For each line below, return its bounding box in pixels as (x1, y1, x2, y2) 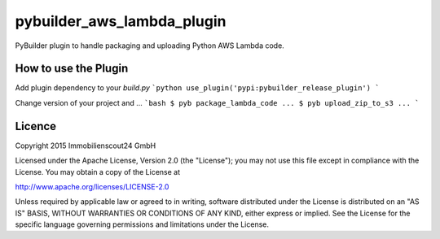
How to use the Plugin (15, 62, 129, 76)
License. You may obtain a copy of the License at (15, 167, 181, 176)
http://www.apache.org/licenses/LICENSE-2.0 (15, 181, 169, 191)
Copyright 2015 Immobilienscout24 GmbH (15, 141, 156, 150)
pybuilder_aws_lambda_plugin (15, 12, 227, 30)
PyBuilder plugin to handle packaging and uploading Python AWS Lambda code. (15, 41, 284, 50)
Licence (15, 119, 57, 133)
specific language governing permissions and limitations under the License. (15, 219, 269, 229)
